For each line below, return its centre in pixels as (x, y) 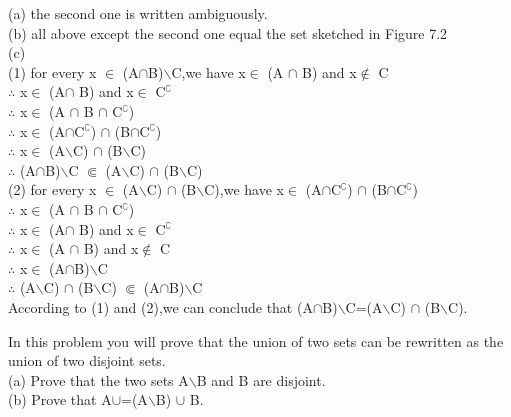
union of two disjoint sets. (87, 360)
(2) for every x (52, 189)
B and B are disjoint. (261, 379)
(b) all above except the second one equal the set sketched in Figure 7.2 (228, 32)
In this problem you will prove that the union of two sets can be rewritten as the (256, 340)
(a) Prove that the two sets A (98, 379)
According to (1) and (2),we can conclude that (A (160, 306)
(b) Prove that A (60, 399)
